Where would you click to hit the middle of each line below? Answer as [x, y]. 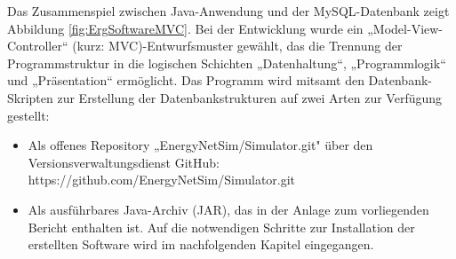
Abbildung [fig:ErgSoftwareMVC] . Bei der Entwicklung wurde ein [185, 28]
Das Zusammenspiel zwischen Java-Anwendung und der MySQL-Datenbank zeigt [228, 11]
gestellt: [28, 115]
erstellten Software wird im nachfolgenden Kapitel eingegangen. [201, 244]
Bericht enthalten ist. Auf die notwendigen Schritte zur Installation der [221, 227]
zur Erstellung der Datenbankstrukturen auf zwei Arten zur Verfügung [250, 97]
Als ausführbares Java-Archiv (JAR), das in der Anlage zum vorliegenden [228, 209]
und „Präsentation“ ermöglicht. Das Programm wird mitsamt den [186, 80]
